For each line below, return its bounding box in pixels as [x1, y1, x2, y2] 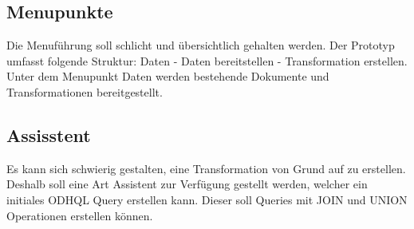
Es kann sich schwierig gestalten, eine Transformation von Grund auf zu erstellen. [6, 160, 406, 176]
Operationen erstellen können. [6, 207, 153, 223]
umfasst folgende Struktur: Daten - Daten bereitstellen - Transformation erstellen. [6, 52, 408, 69]
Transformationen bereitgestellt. [6, 83, 163, 100]
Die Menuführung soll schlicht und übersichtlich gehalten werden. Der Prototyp [6, 37, 395, 53]
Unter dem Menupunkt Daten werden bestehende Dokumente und [6, 68, 329, 85]
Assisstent [6, 122, 91, 147]
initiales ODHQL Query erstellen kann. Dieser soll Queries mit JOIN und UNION [6, 191, 408, 207]
